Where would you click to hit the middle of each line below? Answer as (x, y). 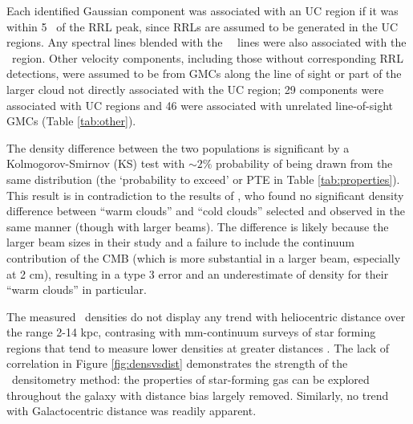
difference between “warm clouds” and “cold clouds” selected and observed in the (206, 211)
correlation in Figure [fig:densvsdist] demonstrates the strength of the (177, 363)
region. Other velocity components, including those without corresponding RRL (207, 57)
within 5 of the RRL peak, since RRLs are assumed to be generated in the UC (202, 26)
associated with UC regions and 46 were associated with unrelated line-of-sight (200, 105)
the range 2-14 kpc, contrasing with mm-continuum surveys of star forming (191, 332)
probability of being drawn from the (304, 163)
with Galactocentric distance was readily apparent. (132, 411)
